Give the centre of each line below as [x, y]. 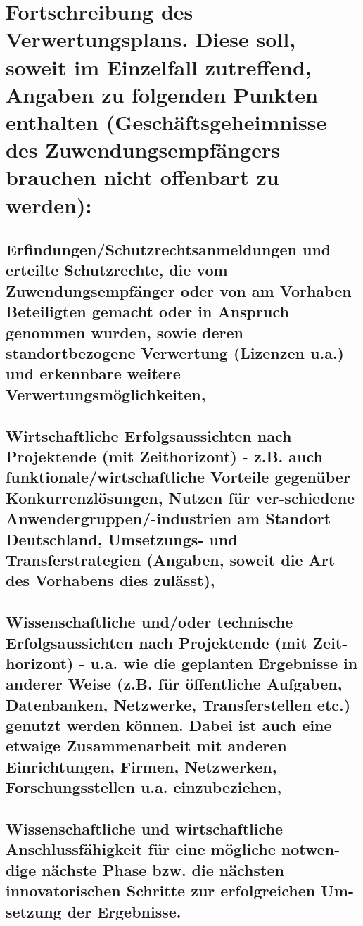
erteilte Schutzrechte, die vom [117, 270]
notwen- [311, 849]
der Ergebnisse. [124, 911]
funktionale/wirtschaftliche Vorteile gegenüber [178, 477]
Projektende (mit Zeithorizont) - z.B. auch [164, 456]
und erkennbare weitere [93, 373]
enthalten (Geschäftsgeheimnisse [166, 121]
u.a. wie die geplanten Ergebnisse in [224, 662]
